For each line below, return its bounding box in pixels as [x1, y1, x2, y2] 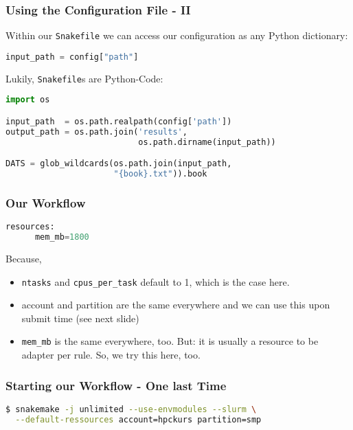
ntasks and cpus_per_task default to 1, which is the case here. [21, 274, 290, 288]
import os [5, 95, 50, 105]
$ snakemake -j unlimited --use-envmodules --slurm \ [5, 404, 257, 414]
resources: [5, 222, 55, 232]
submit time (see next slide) [21, 310, 139, 325]
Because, [5, 251, 42, 265]
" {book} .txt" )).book [113, 169, 207, 179]
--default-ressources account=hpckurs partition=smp [15, 414, 262, 425]
